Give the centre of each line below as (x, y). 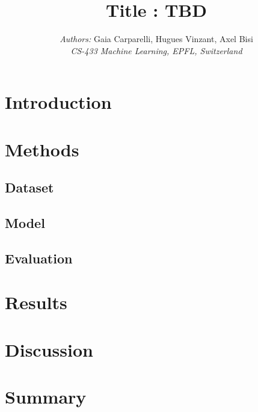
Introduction (58, 102)
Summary (46, 397)
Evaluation (39, 258)
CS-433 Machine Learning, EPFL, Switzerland (156, 50)
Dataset (29, 187)
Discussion (49, 349)
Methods (42, 149)
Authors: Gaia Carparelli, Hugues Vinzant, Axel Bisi (156, 39)
